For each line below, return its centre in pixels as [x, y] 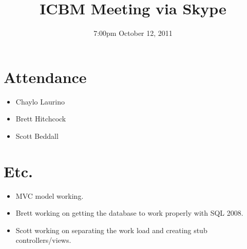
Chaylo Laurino [40, 101]
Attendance [45, 77]
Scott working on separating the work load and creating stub [111, 230]
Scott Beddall [37, 136]
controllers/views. [43, 240]
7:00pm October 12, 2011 [133, 33]
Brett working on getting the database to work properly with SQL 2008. [129, 213]
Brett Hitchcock [41, 119]
